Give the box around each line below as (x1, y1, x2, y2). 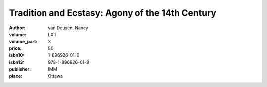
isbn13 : (9, 59, 25, 65)
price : (9, 45, 22, 51)
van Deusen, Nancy (48, 25, 89, 31)
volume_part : (9, 39, 38, 44)
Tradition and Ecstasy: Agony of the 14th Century (9, 7, 217, 18)
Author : (9, 25, 26, 31)
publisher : (9, 66, 31, 72)
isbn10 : (9, 52, 25, 58)
